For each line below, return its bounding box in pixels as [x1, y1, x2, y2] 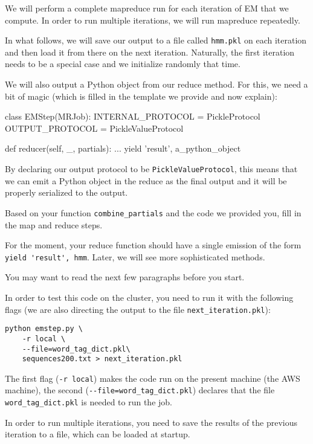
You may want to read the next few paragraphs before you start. [5, 271, 245, 283]
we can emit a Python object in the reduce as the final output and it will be [5, 174, 287, 187]
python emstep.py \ [5, 324, 83, 333]
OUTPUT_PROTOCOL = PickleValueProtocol [5, 121, 184, 134]
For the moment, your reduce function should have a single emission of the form [5, 239, 302, 251]
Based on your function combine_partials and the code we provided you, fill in [5, 206, 302, 219]
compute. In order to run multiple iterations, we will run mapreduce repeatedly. [5, 13, 300, 26]
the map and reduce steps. [5, 218, 103, 231]
